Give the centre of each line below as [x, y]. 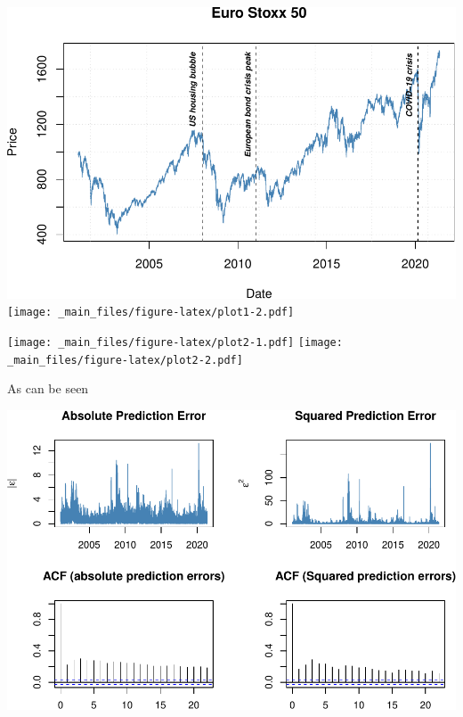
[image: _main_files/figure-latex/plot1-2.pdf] [151, 313]
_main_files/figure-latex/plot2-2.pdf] [125, 360]
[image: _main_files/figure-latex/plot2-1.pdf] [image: [175, 342]
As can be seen [48, 388]
